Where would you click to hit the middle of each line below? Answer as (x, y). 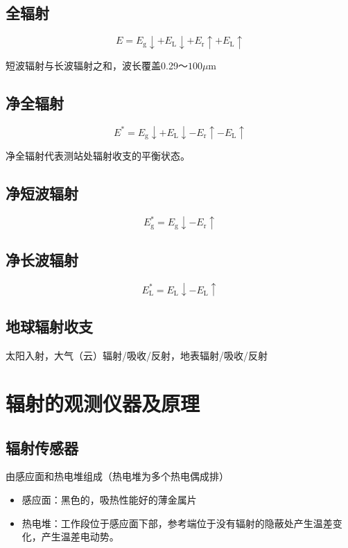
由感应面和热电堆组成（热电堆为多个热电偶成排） (117, 476)
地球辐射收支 (49, 326)
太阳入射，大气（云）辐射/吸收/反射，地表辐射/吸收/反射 (137, 356)
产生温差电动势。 (80, 537)
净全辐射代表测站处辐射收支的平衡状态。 (98, 155)
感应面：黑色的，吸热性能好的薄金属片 (109, 499)
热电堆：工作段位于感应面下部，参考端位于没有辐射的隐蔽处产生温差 (177, 523)
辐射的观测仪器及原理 (103, 403)
